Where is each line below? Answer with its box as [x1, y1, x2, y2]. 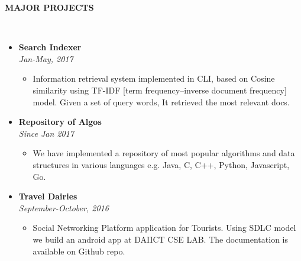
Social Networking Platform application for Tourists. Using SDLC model [33, 221, 296, 234]
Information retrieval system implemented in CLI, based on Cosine [33, 72, 275, 85]
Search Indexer [18, 41, 82, 53]
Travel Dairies [18, 190, 77, 202]
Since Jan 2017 [18, 127, 75, 139]
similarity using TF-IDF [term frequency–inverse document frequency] [33, 83, 287, 96]
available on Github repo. [33, 244, 125, 257]
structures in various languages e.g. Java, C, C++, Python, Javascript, [33, 158, 290, 170]
